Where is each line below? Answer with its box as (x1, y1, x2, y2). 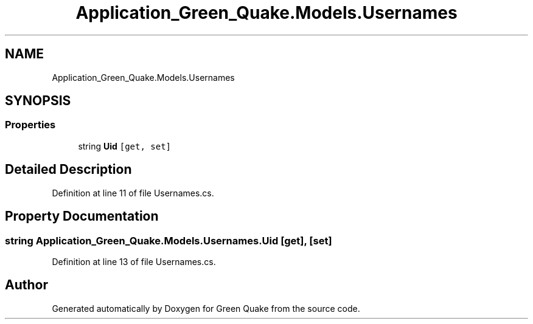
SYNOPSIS (5, 93, 71, 109)
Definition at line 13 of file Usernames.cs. (52, 256, 216, 267)
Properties (5, 119, 56, 131)
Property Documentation (5, 209, 159, 224)
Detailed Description (5, 162, 132, 178)
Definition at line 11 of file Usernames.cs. (52, 187, 214, 198)
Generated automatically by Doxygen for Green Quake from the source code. (52, 303, 360, 314)
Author (5, 277, 48, 293)
